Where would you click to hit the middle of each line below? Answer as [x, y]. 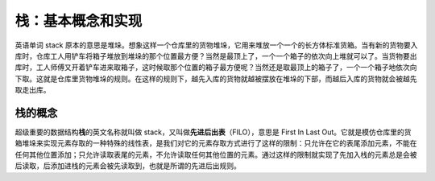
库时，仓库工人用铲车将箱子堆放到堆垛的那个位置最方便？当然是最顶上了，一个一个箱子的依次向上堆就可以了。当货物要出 [216, 56]
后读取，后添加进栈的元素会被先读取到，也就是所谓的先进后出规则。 [128, 166]
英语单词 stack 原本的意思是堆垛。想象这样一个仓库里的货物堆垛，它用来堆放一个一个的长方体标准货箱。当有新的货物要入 [216, 45]
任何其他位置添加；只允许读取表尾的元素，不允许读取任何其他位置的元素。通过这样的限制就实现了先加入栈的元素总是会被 [216, 154]
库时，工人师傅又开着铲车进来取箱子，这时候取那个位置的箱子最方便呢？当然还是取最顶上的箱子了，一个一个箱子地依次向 [216, 68]
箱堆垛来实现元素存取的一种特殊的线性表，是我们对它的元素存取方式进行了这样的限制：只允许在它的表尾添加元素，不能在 [216, 143]
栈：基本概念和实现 [79, 21]
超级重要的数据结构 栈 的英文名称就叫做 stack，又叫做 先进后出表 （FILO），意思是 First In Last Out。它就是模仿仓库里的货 [213, 132]
